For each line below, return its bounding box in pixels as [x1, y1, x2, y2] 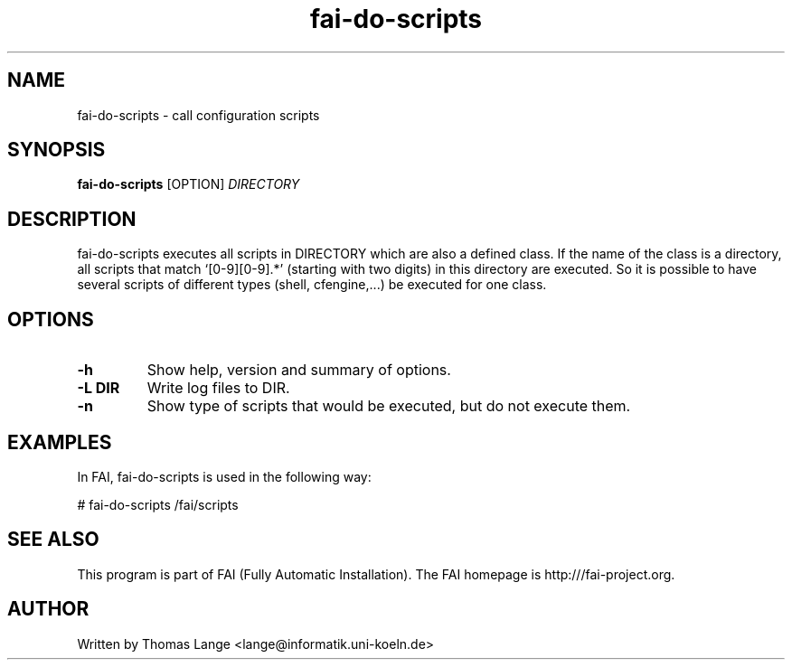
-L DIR [77, 379, 120, 398]
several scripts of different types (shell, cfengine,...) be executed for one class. [77, 277, 547, 293]
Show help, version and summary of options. [146, 361, 451, 380]
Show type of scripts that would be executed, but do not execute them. [146, 397, 631, 416]
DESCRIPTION [7, 207, 137, 230]
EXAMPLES [7, 430, 112, 454]
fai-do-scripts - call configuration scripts [77, 107, 320, 123]
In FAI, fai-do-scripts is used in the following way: [77, 468, 372, 484]
